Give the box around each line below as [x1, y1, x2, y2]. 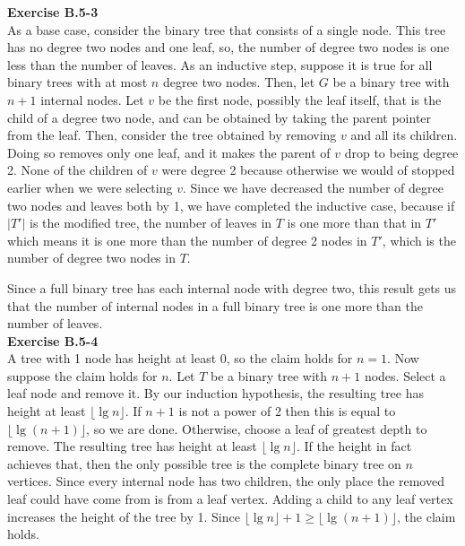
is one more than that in [287, 213, 422, 232]
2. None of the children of [7, 160, 148, 179]
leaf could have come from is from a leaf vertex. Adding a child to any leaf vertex [7, 490, 453, 508]
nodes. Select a [364, 366, 446, 385]
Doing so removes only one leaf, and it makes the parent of [7, 143, 331, 161]
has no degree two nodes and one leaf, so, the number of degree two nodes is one [7, 38, 450, 56]
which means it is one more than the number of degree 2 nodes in [7, 230, 367, 249]
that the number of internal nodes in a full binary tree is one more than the [7, 296, 423, 315]
